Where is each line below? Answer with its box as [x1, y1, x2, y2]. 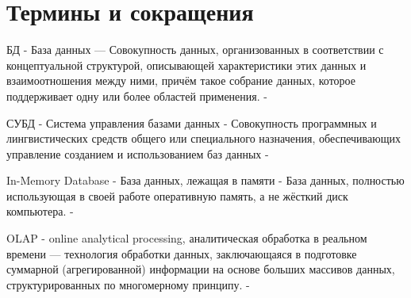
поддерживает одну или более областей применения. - [6, 87, 267, 104]
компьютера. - [6, 203, 74, 220]
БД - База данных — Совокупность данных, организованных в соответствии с [6, 41, 384, 58]
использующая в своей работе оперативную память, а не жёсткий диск [6, 187, 348, 204]
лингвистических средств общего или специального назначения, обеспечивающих [6, 130, 401, 147]
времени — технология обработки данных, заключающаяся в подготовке [6, 245, 357, 262]
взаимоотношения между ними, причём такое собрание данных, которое [6, 72, 355, 89]
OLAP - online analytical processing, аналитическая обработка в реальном [6, 230, 367, 246]
